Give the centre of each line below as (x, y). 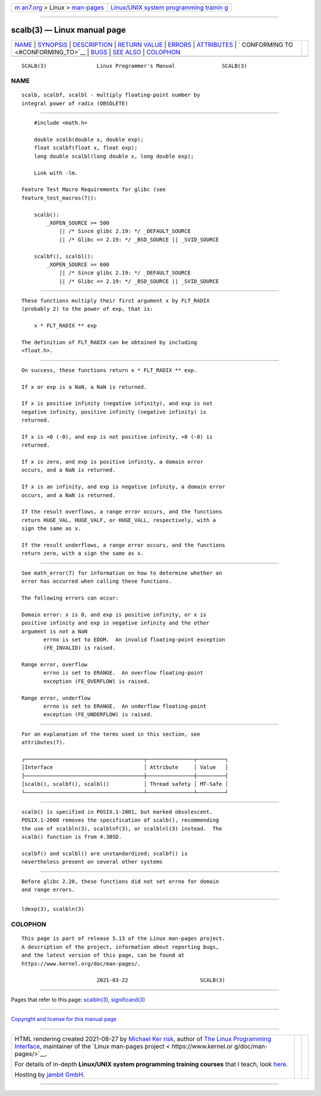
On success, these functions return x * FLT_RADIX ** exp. (109, 370)
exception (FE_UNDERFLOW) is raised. (99, 715)
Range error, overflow (55, 665)
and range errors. (48, 890)
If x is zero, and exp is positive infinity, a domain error (112, 462)
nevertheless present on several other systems (92, 862)
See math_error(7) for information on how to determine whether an (122, 573)
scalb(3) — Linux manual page (68, 30)
